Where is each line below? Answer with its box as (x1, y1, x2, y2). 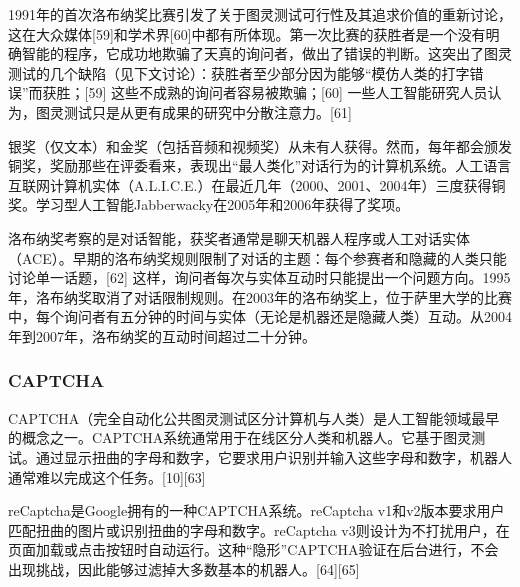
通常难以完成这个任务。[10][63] (8, 466, 206, 487)
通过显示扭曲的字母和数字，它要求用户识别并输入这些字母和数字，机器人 (35, 446, 512, 467)
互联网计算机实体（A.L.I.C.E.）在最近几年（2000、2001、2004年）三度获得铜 (8, 174, 506, 195)
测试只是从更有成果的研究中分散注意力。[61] (63, 101, 352, 122)
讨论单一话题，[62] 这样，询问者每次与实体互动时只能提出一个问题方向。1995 (8, 267, 511, 288)
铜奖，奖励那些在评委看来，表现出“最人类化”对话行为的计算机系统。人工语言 (8, 155, 512, 176)
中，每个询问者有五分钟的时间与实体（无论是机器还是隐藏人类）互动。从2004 (8, 306, 512, 327)
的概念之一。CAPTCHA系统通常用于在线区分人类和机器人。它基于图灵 (8, 427, 472, 448)
